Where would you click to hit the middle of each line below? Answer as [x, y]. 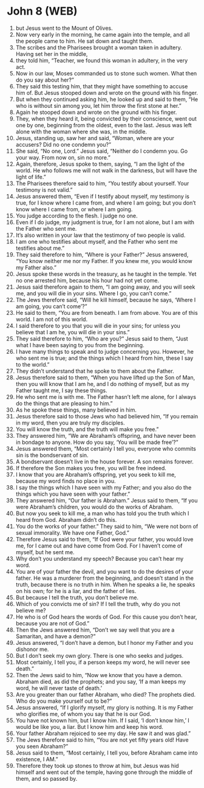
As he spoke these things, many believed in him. [76, 410]
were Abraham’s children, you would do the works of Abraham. [94, 507]
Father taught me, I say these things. [61, 390]
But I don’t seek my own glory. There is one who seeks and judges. [100, 655]
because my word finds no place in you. [66, 481]
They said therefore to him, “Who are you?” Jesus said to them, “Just [102, 339]
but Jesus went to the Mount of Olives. [64, 28]
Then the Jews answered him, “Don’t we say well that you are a [95, 630]
